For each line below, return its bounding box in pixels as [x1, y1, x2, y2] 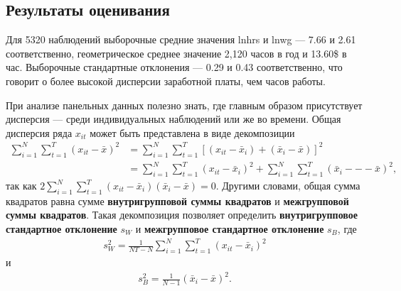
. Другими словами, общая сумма [215, 178, 360, 193]
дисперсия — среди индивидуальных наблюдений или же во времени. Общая [6, 111, 341, 126]
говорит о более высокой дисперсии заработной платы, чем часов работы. [6, 73, 326, 88]
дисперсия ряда [6, 125, 73, 140]
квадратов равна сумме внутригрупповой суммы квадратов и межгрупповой [6, 193, 349, 208]
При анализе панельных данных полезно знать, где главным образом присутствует [6, 97, 363, 112]
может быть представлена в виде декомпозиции [90, 125, 295, 140]
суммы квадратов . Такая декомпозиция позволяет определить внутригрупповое [6, 207, 358, 222]
